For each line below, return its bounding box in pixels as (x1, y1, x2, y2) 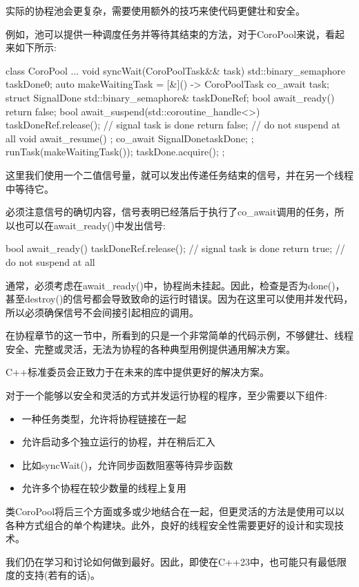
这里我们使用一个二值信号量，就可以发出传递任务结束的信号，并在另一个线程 (6, 167, 353, 182)
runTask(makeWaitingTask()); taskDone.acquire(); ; (6, 144, 225, 159)
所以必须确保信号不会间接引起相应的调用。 (6, 305, 199, 319)
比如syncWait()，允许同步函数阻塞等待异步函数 (21, 457, 233, 472)
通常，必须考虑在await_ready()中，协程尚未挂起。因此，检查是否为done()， (6, 278, 345, 292)
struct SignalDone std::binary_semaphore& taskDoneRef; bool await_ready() (6, 90, 335, 104)
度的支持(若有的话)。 (6, 568, 100, 582)
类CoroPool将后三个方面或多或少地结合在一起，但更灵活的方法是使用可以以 (6, 504, 345, 519)
